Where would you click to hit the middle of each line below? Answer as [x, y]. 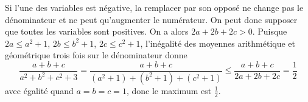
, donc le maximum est [169, 90]
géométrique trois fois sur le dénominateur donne [96, 55]
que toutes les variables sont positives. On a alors [97, 31]
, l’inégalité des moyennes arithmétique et [218, 43]
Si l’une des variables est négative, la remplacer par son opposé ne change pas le [154, 7]
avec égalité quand [39, 90]
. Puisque [270, 31]
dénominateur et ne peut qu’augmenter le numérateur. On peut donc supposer [151, 19]
